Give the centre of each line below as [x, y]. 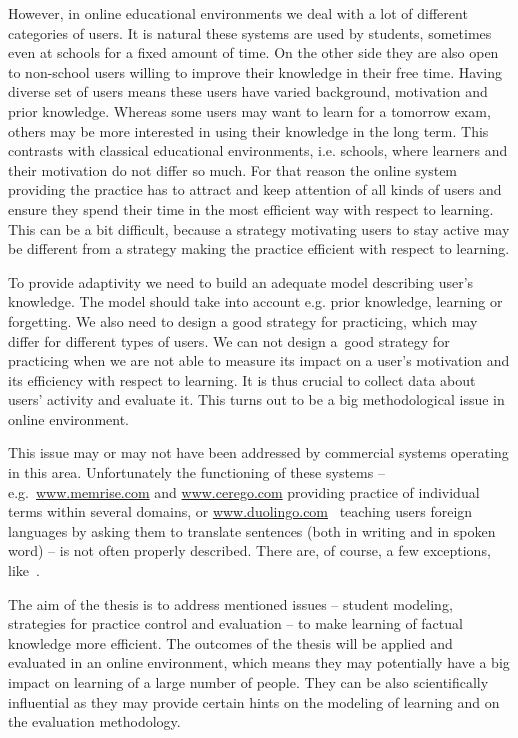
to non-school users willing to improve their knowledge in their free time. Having [255, 71]
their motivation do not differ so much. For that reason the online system [233, 169]
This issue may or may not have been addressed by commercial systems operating [258, 452]
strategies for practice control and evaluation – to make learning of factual [235, 623]
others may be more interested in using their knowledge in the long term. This [248, 130]
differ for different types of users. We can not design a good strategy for [229, 340]
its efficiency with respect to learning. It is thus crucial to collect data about [242, 379]
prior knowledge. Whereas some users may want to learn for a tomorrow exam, [249, 110]
